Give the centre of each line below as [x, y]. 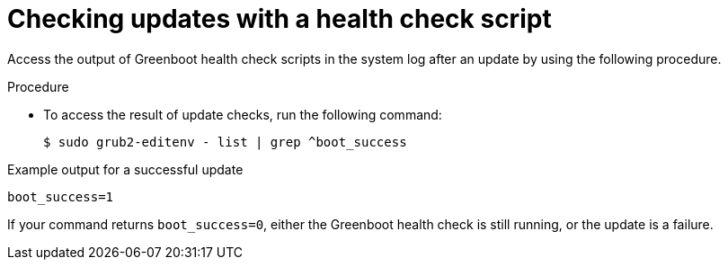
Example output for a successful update [125, 169]
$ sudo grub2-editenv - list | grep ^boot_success [225, 142]
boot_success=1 [61, 196]
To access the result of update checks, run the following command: [243, 114]
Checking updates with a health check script [280, 19]
